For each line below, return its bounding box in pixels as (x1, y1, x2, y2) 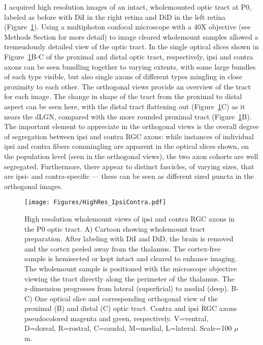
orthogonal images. (4, 180, 63, 191)
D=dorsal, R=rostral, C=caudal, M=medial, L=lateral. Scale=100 (24, 323, 232, 333)
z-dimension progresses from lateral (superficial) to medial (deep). (24, 283, 229, 294)
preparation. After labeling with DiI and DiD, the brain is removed (24, 233, 234, 244)
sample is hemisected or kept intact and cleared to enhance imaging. (24, 253, 237, 264)
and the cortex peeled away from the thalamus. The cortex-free (24, 243, 221, 254)
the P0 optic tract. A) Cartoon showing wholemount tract (24, 223, 205, 234)
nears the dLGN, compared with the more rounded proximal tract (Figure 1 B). (4, 111, 252, 121)
